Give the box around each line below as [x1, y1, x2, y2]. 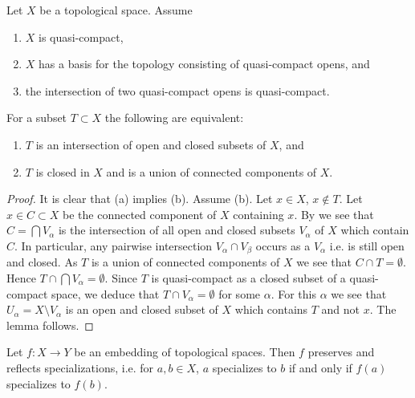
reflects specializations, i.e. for [6, 359, 154, 376]
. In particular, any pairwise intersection [14, 237, 213, 254]
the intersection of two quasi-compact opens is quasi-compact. [25, 82, 330, 99]
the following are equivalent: [104, 109, 244, 126]
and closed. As [6, 254, 78, 270]
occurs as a [255, 237, 311, 254]
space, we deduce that [51, 285, 160, 302]
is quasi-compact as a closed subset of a [151, 269, 346, 286]
